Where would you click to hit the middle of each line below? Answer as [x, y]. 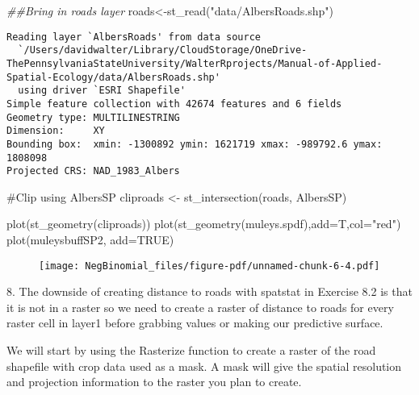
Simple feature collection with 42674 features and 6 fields [174, 104]
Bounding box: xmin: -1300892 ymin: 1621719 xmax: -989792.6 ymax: [195, 144]
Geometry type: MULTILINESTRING [93, 117]
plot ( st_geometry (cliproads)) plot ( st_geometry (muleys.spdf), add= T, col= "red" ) [204, 224]
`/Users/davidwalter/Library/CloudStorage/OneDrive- [163, 50]
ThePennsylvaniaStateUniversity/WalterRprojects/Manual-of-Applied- [195, 63]
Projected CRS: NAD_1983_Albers [93, 171]
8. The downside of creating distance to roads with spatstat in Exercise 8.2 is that [209, 291]
